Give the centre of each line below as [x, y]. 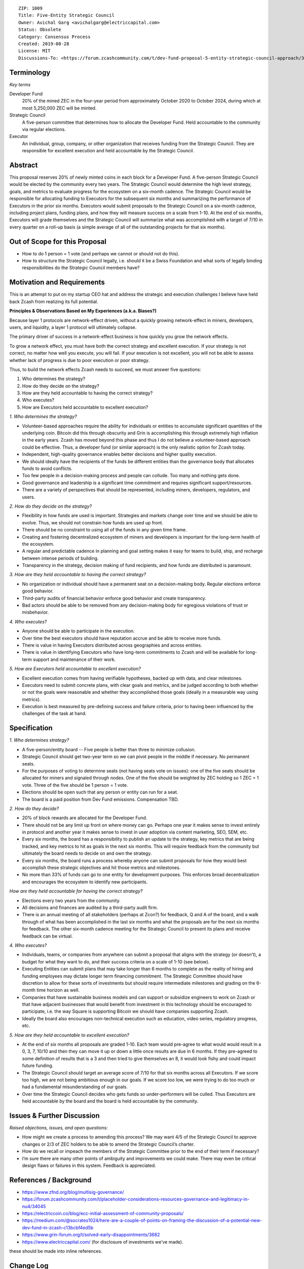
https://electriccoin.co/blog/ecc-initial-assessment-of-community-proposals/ [103, 1214]
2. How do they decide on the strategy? [51, 506]
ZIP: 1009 [30, 8]
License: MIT [34, 51]
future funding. [38, 1065]
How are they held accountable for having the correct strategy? [76, 891]
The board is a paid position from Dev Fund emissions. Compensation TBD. [101, 799]
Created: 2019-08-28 [44, 44]
